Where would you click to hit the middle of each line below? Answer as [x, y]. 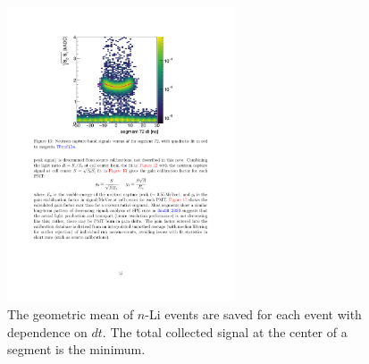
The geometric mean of [71, 313]
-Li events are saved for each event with [253, 313]
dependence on [47, 331]
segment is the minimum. [76, 349]
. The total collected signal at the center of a [225, 331]
